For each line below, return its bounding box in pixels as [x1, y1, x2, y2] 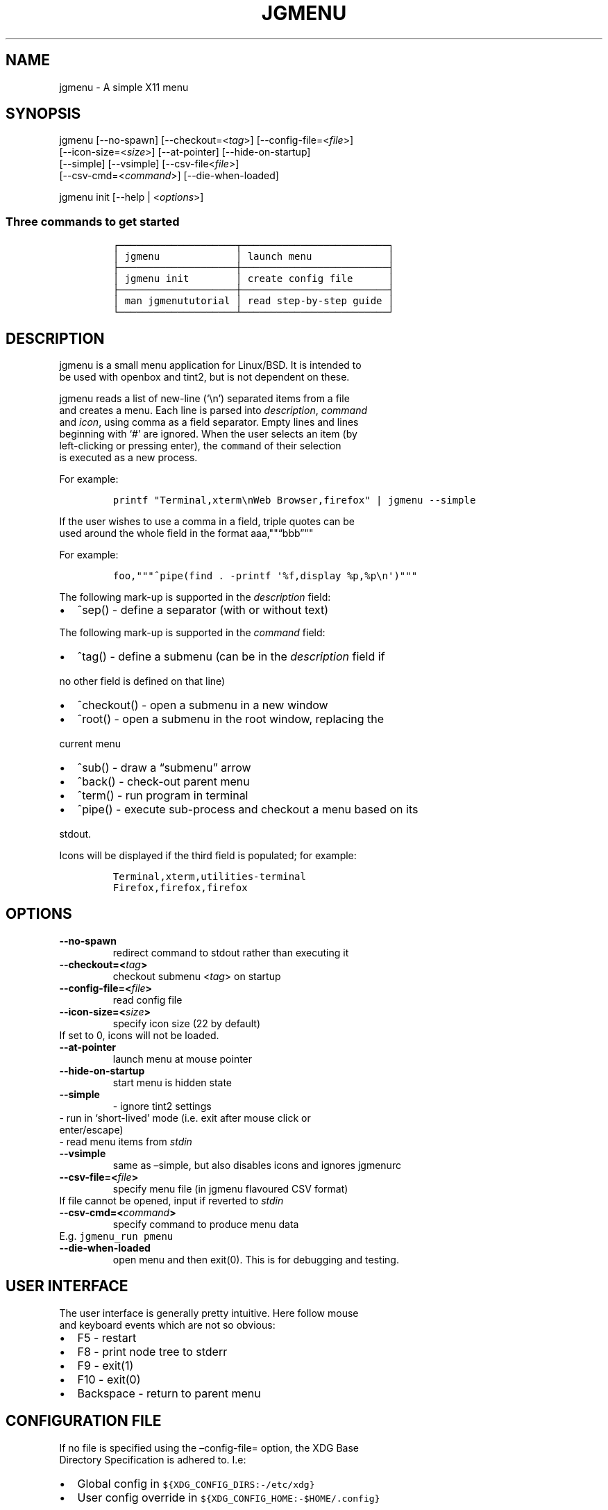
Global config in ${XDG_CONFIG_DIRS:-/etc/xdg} [77, 1476, 315, 1491]
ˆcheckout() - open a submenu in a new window [77, 698, 328, 713]
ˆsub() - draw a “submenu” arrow [77, 761, 251, 775]
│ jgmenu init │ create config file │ [112, 273, 394, 285]
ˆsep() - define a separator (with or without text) [77, 603, 329, 617]
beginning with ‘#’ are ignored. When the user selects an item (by [59, 428, 357, 440]
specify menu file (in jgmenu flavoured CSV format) [112, 1182, 348, 1195]
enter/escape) [59, 1123, 124, 1136]
